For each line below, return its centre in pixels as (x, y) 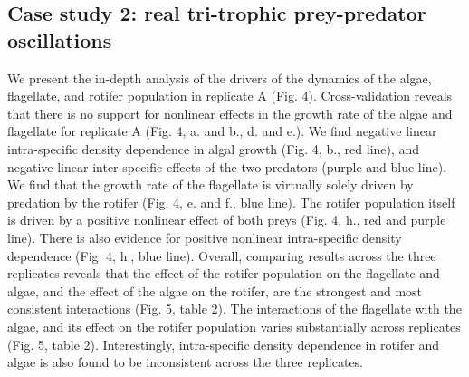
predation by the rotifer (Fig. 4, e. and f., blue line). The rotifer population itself (231, 202)
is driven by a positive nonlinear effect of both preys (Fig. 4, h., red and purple (227, 220)
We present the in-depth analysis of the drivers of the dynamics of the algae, (220, 77)
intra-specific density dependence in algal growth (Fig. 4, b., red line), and (214, 148)
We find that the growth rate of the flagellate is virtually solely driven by (211, 184)
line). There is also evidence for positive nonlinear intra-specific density (205, 237)
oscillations (60, 39)
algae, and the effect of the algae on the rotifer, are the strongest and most (215, 290)
